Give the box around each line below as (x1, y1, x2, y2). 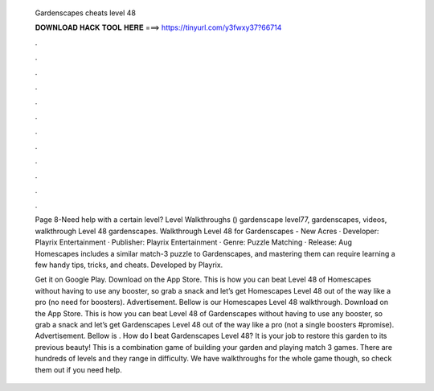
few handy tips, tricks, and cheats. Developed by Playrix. (35, 260, 223, 270)
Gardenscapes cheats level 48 (35, 8, 137, 18)
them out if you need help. (35, 364, 122, 374)
